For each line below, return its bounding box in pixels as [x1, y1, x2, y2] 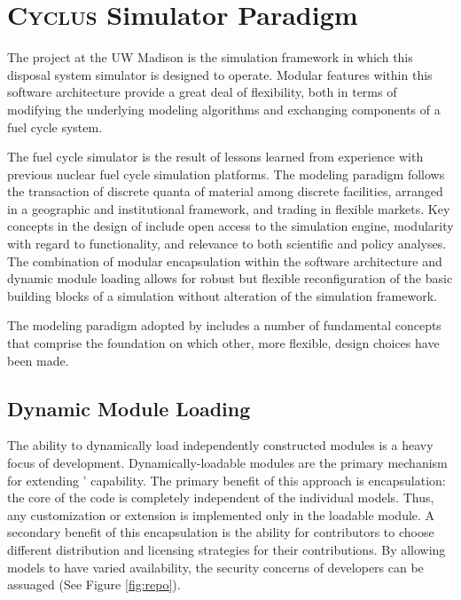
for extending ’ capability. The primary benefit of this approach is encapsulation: [7, 470, 446, 489]
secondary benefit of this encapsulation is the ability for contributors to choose [7, 523, 434, 541]
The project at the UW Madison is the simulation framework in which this [7, 48, 413, 67]
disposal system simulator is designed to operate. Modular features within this [7, 65, 433, 83]
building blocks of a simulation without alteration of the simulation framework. [7, 286, 437, 304]
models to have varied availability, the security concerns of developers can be [7, 557, 424, 576]
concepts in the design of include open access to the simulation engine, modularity [7, 217, 454, 235]
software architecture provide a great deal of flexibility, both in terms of [7, 83, 397, 101]
